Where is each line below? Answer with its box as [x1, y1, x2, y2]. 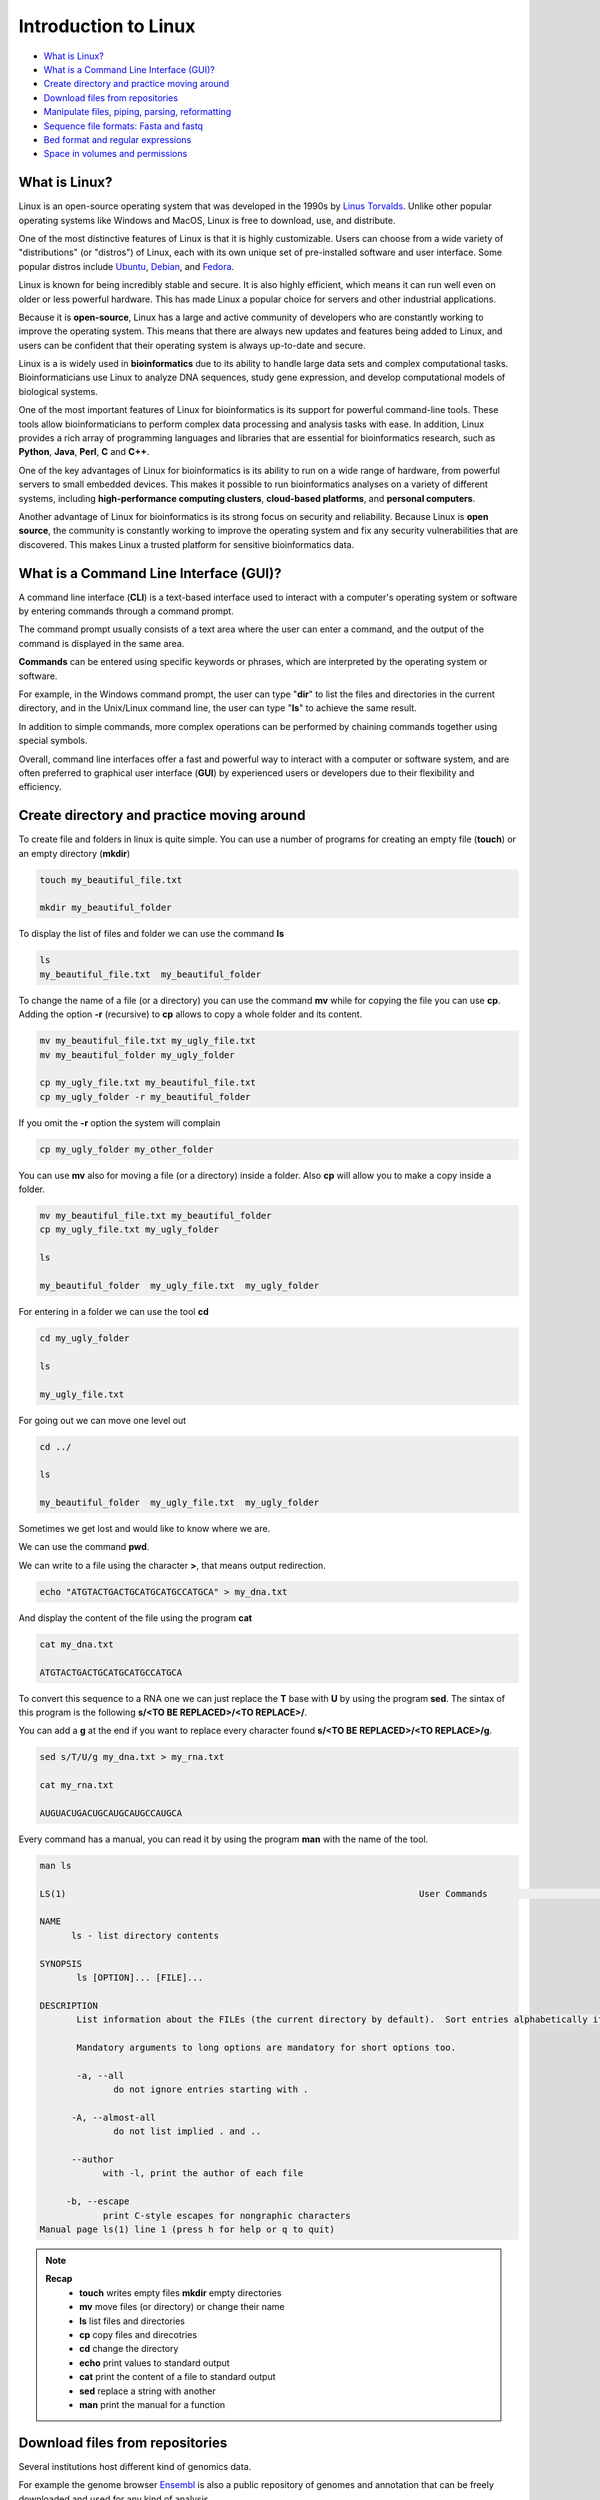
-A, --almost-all [71, 2111, 157, 2123]
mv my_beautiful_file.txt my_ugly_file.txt [39, 1035, 257, 1047]
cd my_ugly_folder [39, 1332, 130, 1344]
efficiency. [18, 781, 62, 793]
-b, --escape [65, 2196, 130, 2207]
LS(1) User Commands [39, 1888, 489, 1899]
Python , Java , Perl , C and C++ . [18, 446, 150, 458]
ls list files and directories [79, 2315, 185, 2327]
